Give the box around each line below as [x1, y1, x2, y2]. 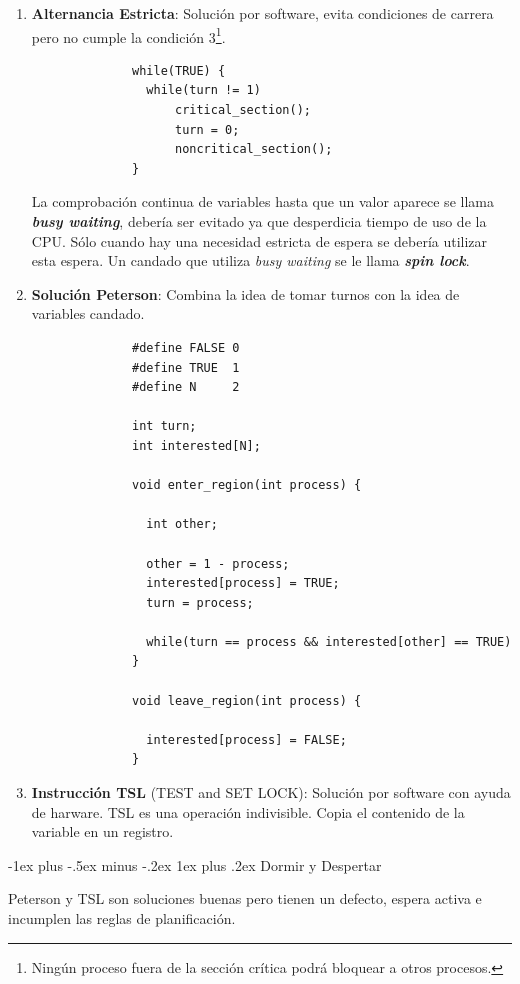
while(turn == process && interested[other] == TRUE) [146, 634, 512, 649]
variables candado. [31, 303, 145, 324]
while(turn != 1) [146, 83, 261, 98]
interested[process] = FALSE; [146, 732, 347, 747]
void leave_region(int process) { [132, 693, 362, 708]
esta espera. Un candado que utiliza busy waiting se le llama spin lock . [31, 250, 470, 271]
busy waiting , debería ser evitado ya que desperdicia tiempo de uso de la [31, 211, 487, 231]
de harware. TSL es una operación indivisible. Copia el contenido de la [31, 801, 465, 822]
